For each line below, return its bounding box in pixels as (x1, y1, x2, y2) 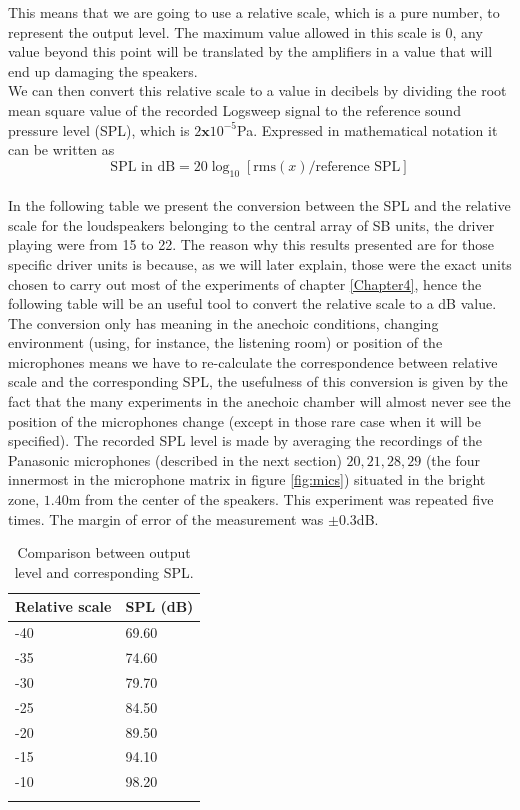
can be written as (8, 139, 115, 160)
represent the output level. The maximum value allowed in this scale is (8, 21, 441, 42)
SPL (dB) (125, 596, 194, 617)
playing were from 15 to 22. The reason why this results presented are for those (8, 234, 495, 255)
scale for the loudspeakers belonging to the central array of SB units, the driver (8, 214, 495, 235)
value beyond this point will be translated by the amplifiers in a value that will (8, 41, 493, 62)
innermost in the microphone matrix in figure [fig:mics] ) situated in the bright (8, 469, 486, 490)
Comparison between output (17, 542, 191, 563)
